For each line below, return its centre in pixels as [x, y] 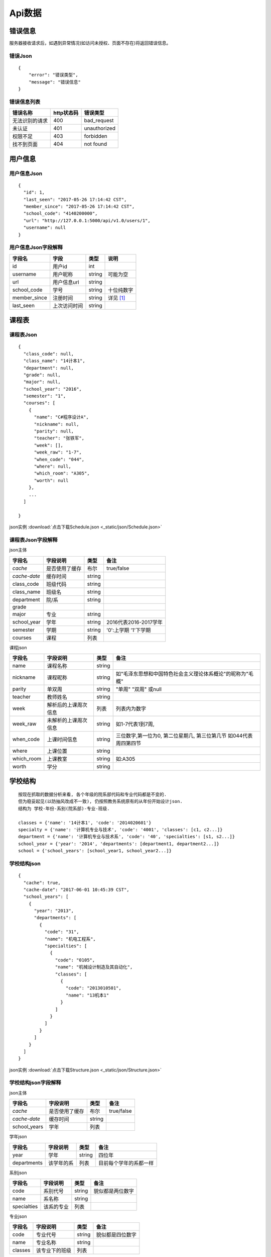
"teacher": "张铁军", [59, 438]
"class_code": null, [49, 354]
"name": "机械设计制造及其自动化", [94, 967]
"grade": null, [42, 375]
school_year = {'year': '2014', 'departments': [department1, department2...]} [119, 844]
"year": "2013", [54, 911]
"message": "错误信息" [55, 82]
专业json [18, 1216]
